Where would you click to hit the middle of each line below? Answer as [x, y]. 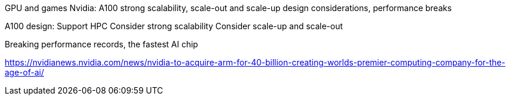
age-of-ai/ [24, 72]
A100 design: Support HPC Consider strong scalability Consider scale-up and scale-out [174, 26]
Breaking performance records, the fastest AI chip [102, 44]
